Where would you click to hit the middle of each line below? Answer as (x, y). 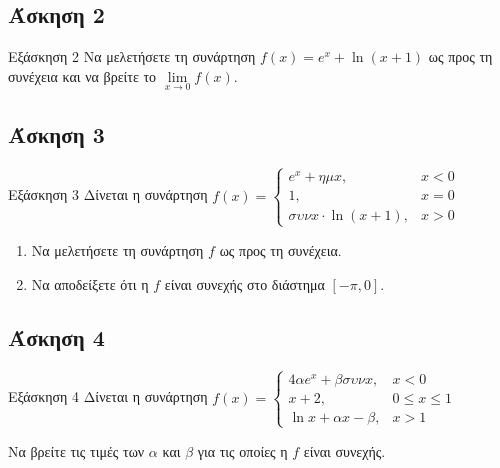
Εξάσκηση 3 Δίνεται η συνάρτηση (108, 194)
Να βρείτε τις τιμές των (76, 450)
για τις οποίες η (242, 450)
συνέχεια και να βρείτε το (82, 75)
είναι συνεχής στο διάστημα (244, 283)
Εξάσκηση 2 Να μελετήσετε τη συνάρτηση (132, 56)
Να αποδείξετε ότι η (90, 283)
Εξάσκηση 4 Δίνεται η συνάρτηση (108, 396)
